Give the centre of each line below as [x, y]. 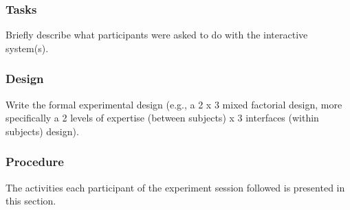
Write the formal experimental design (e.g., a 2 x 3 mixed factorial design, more [174, 104]
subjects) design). [42, 131]
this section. [31, 201]
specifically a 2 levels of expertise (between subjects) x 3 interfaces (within [162, 118]
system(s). [27, 48]
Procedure [35, 162]
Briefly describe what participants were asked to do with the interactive [157, 35]
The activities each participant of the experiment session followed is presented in [175, 187]
